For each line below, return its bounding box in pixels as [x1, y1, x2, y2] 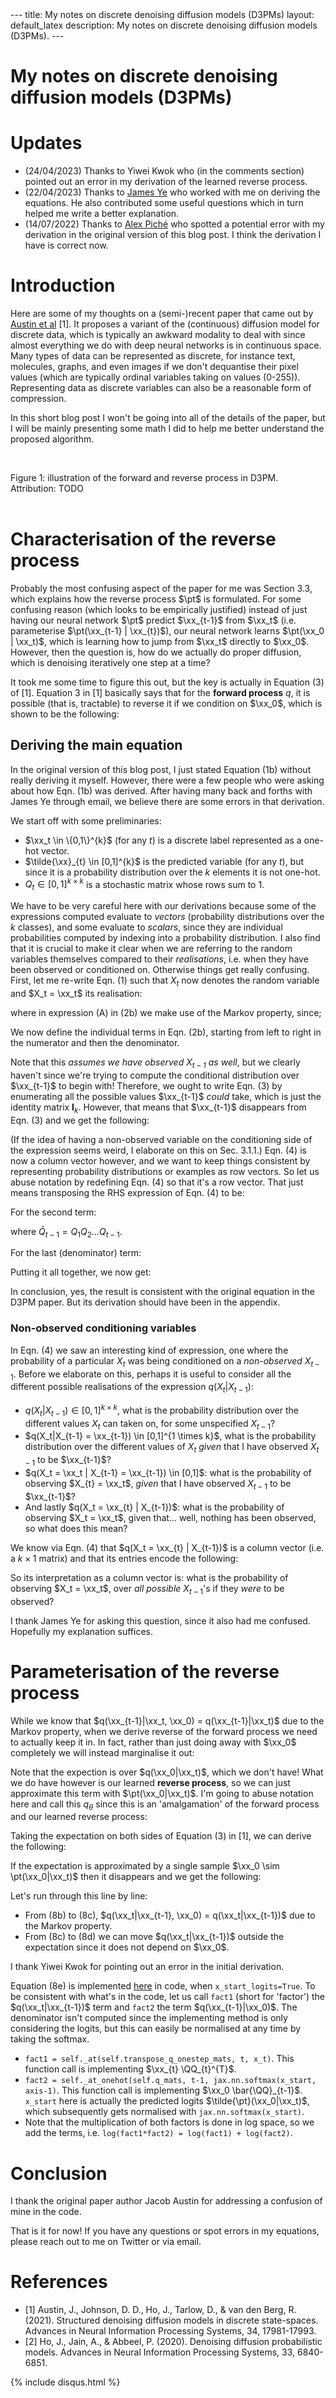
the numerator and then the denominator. [10, 1037, 180, 1049]
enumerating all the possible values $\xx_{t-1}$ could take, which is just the [10, 1090, 322, 1102]
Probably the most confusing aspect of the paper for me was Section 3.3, [10, 583, 313, 594]
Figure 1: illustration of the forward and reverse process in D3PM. [10, 472, 279, 484]
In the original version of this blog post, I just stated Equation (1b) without [10, 763, 312, 775]
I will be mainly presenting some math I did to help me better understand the [10, 423, 325, 435]
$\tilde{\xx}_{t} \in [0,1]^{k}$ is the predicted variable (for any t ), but [24, 855, 305, 867]
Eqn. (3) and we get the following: [10, 1114, 150, 1126]
